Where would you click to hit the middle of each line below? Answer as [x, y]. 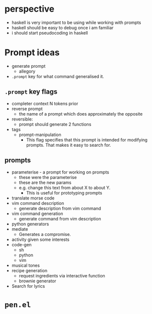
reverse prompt [27, 109]
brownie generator [38, 281]
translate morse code [33, 198]
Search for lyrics [28, 286]
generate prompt [28, 66]
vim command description [38, 203]
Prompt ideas [32, 53]
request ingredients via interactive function [62, 275]
